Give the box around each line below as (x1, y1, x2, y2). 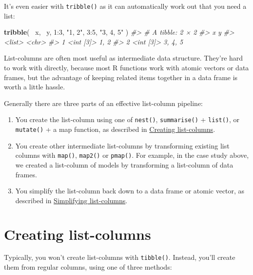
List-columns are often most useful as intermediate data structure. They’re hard (4, 53, 243, 63)
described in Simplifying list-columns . (15, 195, 128, 205)
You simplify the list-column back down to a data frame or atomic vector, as (15, 186, 245, 196)
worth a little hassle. (4, 82, 65, 92)
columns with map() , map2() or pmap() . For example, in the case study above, (15, 150, 249, 160)
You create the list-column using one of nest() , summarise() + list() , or (15, 114, 240, 125)
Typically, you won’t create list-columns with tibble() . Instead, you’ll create (4, 252, 235, 262)
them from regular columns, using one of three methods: (4, 262, 172, 272)
